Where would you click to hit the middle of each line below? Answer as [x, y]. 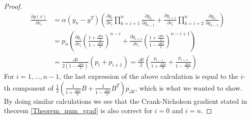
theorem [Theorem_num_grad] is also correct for [78, 110]
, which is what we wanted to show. [189, 87]
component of [33, 87]
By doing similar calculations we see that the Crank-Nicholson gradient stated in [125, 101]
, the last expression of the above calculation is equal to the [149, 76]
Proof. [13, 6]
